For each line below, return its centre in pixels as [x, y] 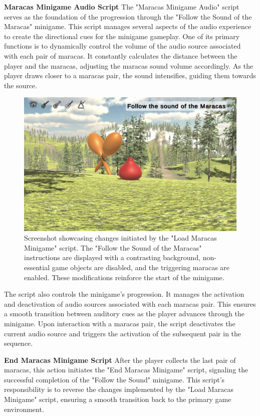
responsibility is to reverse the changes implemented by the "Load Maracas [119, 389]
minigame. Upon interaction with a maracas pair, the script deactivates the [120, 323]
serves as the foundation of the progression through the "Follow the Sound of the [128, 16]
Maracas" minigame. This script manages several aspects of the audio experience [128, 26]
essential [37, 267]
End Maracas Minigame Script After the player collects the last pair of [120, 360]
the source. [21, 85]
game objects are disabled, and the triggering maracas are [141, 267]
